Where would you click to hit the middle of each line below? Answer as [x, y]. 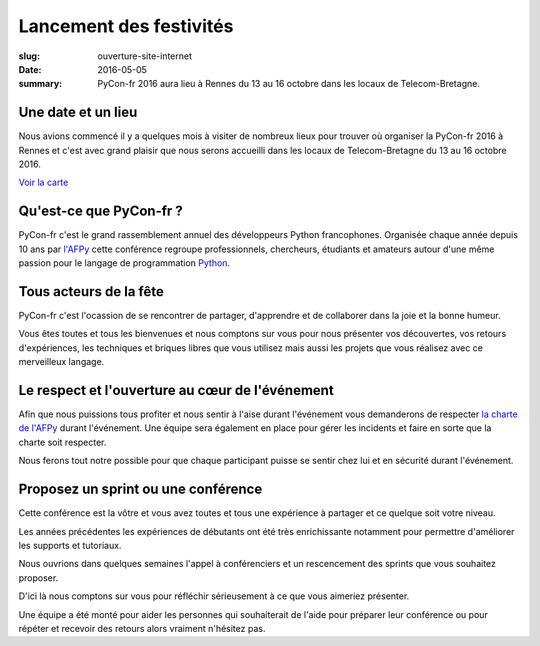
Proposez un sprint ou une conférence [140, 489]
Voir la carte [43, 182]
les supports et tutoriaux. [70, 545]
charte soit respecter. [62, 442]
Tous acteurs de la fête [91, 291]
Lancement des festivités [126, 26]
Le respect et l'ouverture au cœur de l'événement [176, 390]
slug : [29, 56]
